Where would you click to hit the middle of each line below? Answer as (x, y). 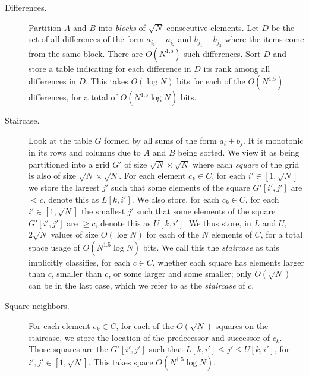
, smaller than (77, 274)
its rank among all (237, 68)
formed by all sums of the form (160, 140)
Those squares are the (68, 349)
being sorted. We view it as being (239, 152)
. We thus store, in (217, 222)
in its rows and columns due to (85, 152)
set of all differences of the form (86, 39)
